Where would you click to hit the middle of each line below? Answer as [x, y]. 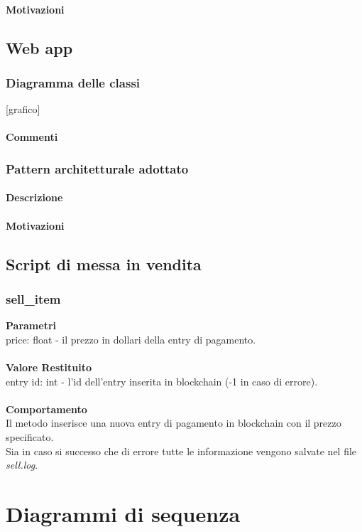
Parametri [31, 325]
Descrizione [34, 197]
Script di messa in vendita [104, 264]
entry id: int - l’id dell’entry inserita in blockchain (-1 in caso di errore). [162, 381]
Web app [39, 47]
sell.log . [22, 465]
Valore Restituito [49, 367]
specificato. [30, 436]
